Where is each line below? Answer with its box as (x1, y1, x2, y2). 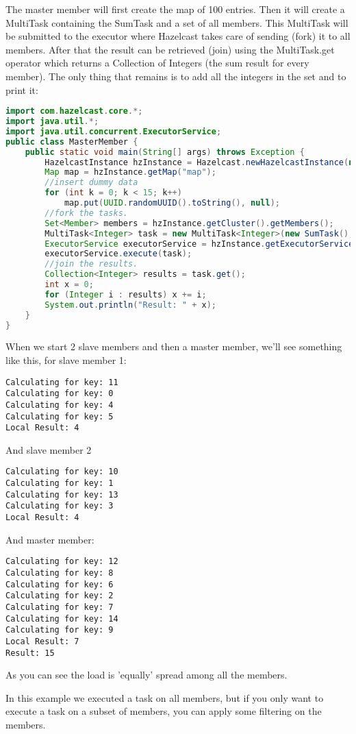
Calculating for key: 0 (5, 389, 114, 399)
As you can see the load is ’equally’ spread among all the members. (5, 668, 288, 682)
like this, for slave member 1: (5, 353, 127, 367)
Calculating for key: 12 (5, 556, 118, 567)
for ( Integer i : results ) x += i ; (44, 289, 207, 299)
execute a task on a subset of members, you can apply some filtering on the (5, 704, 322, 718)
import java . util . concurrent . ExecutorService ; (5, 126, 222, 136)
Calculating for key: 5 (5, 411, 114, 421)
